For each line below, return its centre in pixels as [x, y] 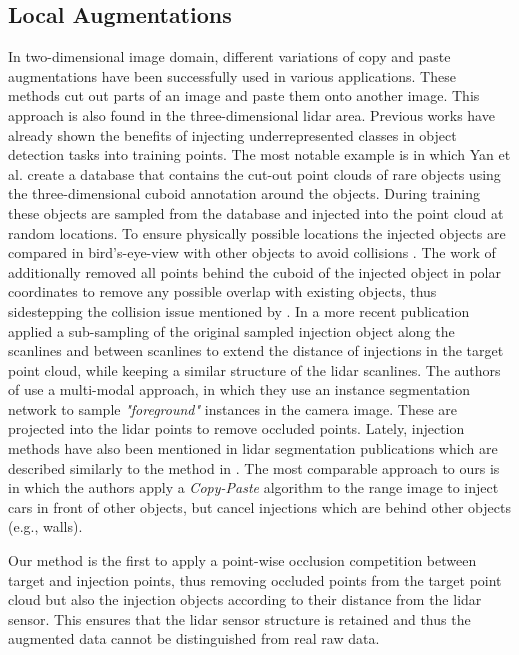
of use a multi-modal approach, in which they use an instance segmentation [239, 389]
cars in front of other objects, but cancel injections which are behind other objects [259, 506]
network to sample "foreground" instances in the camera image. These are [233, 408]
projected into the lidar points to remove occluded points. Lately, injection [236, 428]
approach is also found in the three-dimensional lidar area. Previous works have [251, 114]
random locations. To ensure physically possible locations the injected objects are [257, 232]
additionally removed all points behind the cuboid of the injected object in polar [254, 271]
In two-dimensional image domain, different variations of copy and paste [229, 56]
